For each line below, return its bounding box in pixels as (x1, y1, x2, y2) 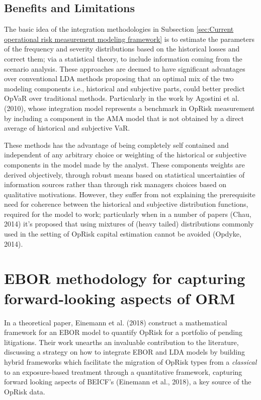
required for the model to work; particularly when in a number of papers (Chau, (4, 208, 251, 219)
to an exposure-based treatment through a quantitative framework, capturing (4, 366, 242, 377)
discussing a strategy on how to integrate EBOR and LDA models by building (4, 347, 245, 357)
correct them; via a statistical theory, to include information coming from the (4, 53, 242, 64)
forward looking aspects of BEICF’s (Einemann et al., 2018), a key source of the (4, 376, 251, 387)
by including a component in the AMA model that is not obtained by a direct (4, 112, 244, 123)
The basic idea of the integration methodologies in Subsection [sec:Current (4, 24, 234, 34)
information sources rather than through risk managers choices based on (4, 179, 227, 190)
